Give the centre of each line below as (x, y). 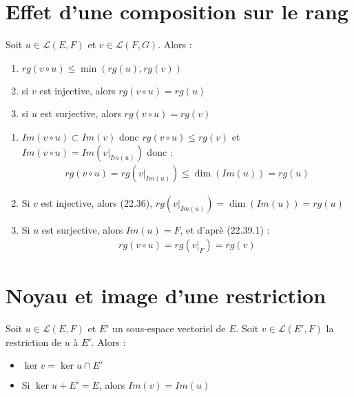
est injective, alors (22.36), (97, 202)
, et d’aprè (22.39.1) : (225, 229)
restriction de (34, 342)
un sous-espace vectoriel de (169, 328)
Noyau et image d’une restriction (166, 295)
